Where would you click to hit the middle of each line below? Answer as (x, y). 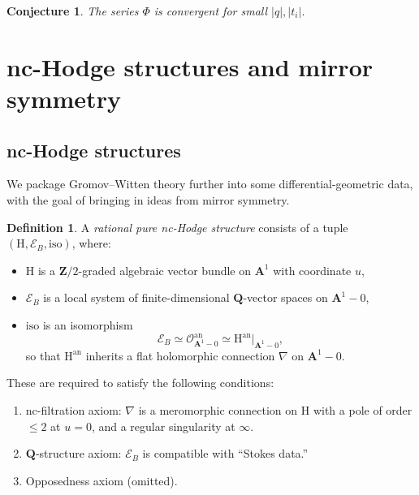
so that (43, 355)
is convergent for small (211, 11)
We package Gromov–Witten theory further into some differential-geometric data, (210, 184)
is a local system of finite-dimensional (136, 297)
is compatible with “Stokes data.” (225, 453)
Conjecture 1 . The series (73, 11)
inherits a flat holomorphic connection (180, 355)
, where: (91, 243)
